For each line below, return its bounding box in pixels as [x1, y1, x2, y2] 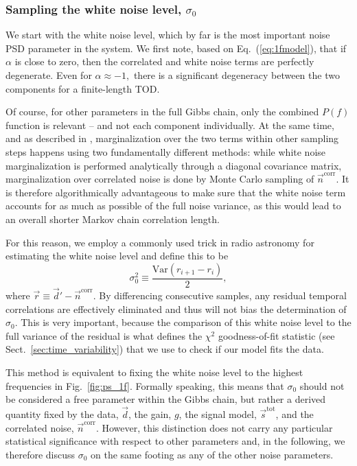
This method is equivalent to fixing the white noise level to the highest [5, 364, 303, 379]
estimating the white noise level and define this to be [5, 248, 229, 263]
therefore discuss [5, 447, 76, 461]
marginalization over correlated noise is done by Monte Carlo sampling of [5, 172, 314, 186]
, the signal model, [178, 406, 257, 421]
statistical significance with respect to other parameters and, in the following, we [5, 434, 345, 448]
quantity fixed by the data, [5, 406, 119, 421]
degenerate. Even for [5, 68, 92, 82]
